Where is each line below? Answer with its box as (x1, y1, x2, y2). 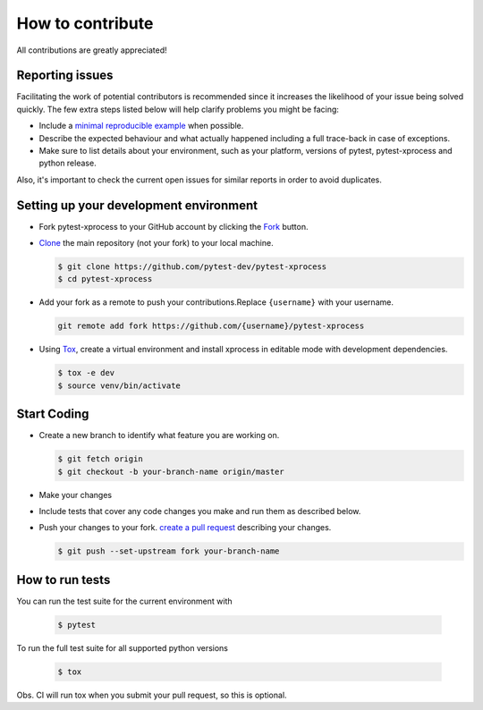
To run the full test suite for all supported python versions (16, 642, 228, 653)
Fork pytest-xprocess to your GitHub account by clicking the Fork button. (38, 221, 309, 232)
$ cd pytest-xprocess (57, 274, 153, 284)
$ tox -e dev (57, 368, 115, 378)
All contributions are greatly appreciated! (16, 45, 167, 55)
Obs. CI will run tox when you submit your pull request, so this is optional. (16, 689, 287, 700)
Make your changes (38, 489, 112, 500)
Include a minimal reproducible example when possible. (38, 121, 244, 131)
